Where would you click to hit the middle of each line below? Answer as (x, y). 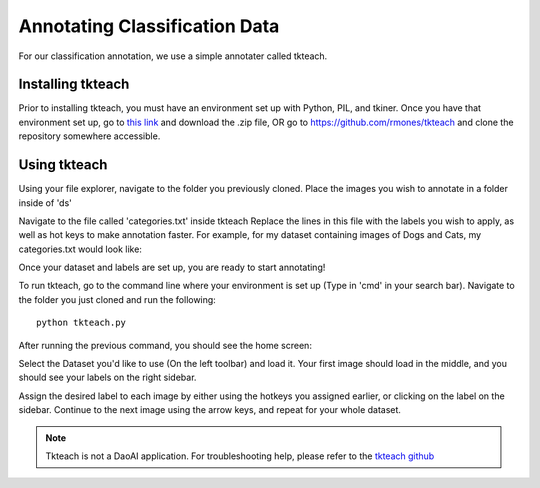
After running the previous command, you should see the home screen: (165, 345)
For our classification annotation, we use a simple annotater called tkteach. (173, 56)
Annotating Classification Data (149, 26)
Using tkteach (63, 165)
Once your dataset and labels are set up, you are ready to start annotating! (172, 267)
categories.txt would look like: (80, 249)
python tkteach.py (81, 323)
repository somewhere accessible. (89, 136)
